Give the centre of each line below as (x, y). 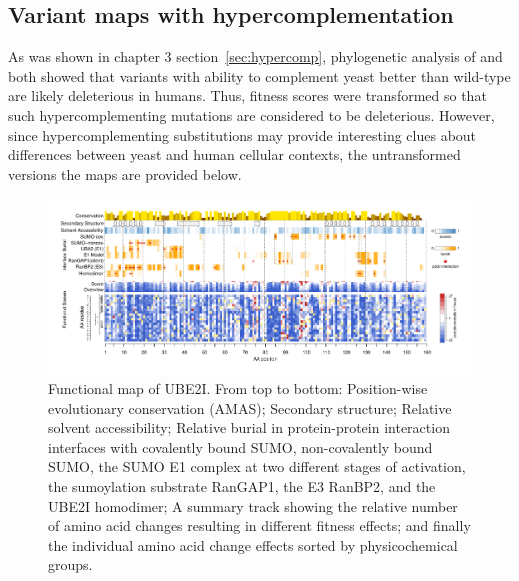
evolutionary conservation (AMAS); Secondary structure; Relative (250, 407)
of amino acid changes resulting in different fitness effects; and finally (259, 525)
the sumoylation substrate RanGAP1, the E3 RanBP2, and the (242, 486)
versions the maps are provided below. (125, 173)
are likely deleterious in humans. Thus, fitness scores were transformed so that (247, 95)
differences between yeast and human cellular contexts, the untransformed (234, 154)
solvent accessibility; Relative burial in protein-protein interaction (249, 427)
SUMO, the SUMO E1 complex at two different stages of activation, (257, 466)
